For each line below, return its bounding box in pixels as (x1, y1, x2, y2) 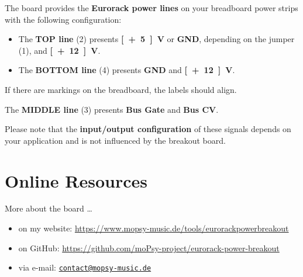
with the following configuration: (5, 13, 122, 25)
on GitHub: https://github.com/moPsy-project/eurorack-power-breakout (18, 241, 280, 254)
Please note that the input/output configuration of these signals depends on (5, 123, 291, 135)
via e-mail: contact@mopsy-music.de (18, 261, 151, 273)
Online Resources (5, 168, 147, 192)
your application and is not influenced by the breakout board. (5, 134, 226, 146)
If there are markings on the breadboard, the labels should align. (5, 83, 237, 95)
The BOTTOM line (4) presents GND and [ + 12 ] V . (18, 64, 235, 76)
